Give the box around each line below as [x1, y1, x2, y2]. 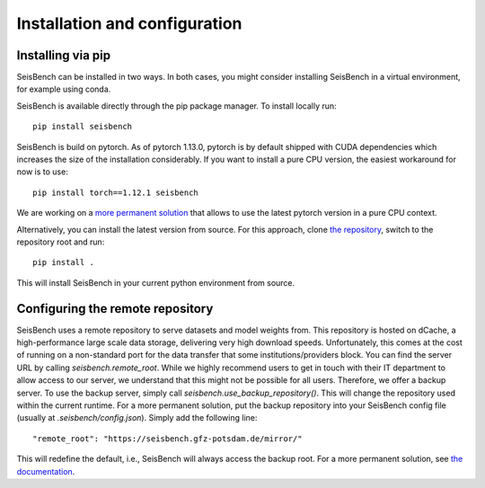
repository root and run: [16, 236, 105, 247]
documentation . [16, 466, 75, 476]
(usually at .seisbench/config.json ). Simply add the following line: [16, 413, 258, 423]
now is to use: [16, 166, 69, 177]
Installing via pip [16, 48, 111, 63]
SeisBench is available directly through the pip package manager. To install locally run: [16, 100, 337, 111]
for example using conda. [16, 84, 111, 94]
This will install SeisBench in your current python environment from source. [16, 277, 295, 288]
